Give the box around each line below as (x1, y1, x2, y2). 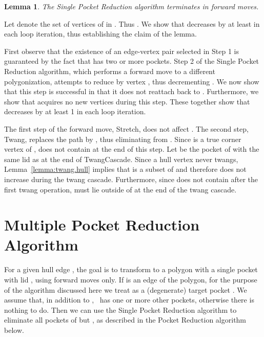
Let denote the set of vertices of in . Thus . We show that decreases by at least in (4, 18, 260, 29)
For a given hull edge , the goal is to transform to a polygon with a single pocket (4, 264, 258, 275)
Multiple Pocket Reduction (4, 214, 200, 235)
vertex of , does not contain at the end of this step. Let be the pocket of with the (4, 144, 259, 154)
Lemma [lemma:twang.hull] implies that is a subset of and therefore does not (4, 164, 247, 174)
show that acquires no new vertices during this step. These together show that (4, 96, 250, 107)
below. (4, 324, 24, 335)
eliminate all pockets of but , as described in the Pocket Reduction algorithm (4, 314, 247, 325)
